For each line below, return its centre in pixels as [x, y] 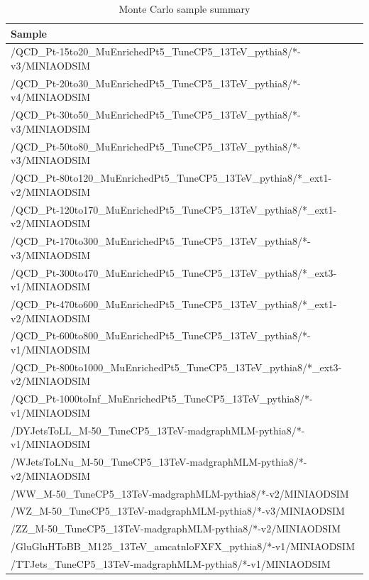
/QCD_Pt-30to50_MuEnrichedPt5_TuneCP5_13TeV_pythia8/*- [156, 115]
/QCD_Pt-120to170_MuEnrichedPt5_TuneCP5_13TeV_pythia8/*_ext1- [174, 209]
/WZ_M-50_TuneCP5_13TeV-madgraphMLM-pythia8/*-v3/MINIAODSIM [178, 511]
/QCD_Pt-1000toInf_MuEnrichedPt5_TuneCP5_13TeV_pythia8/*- [162, 399]
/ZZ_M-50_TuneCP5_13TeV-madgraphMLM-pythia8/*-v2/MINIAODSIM [176, 529]
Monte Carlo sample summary [184, 9]
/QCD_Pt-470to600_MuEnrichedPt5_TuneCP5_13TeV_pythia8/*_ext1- [174, 303]
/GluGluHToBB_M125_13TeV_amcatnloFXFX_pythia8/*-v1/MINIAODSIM [183, 546]
